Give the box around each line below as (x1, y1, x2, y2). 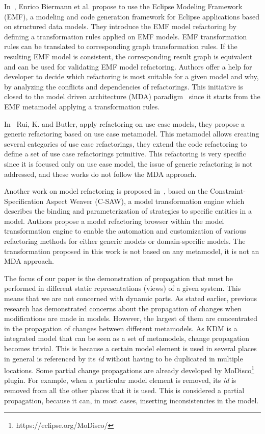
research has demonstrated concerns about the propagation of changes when (4, 303, 242, 313)
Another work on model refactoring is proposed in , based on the (4, 186, 208, 196)
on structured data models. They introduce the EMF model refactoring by (4, 21, 236, 32)
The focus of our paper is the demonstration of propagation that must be (4, 272, 233, 283)
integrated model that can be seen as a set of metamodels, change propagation (4, 333, 250, 344)
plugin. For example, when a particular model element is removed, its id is (4, 375, 236, 385)
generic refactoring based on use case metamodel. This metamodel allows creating (4, 128, 259, 139)
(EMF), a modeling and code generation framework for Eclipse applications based (4, 11, 260, 21)
